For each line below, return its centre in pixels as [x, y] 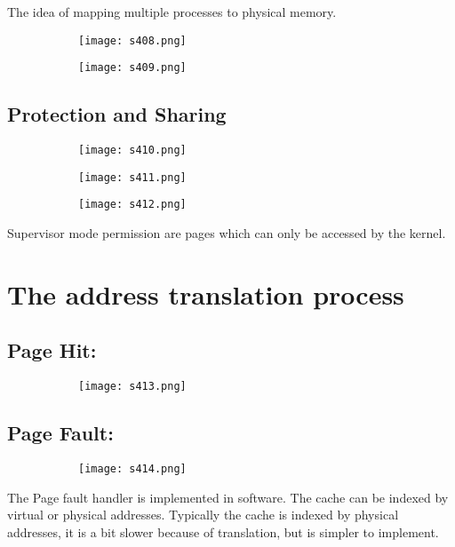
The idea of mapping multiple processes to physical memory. [172, 12]
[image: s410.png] [132, 151]
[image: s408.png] [132, 40]
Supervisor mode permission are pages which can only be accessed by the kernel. [227, 233]
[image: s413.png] [132, 387]
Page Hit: [52, 350]
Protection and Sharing [117, 114]
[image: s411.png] [132, 177]
